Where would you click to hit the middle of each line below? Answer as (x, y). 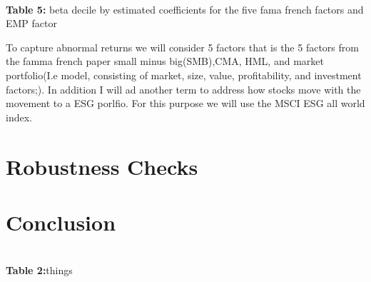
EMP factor (32, 23)
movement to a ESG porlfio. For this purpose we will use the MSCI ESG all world (185, 103)
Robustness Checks (102, 166)
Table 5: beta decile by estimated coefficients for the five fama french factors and (185, 9)
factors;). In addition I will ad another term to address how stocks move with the (183, 89)
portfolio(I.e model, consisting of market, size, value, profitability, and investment (184, 75)
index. (19, 117)
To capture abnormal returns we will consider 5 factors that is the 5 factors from (182, 47)
